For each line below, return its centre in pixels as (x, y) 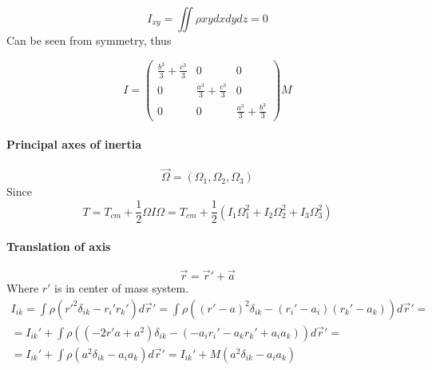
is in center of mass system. (122, 288)
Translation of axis (59, 246)
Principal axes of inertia (74, 144)
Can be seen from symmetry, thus (89, 40)
